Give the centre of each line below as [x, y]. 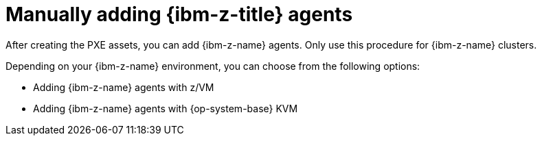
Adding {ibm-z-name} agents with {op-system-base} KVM [166, 108]
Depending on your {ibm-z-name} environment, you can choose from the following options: [213, 66]
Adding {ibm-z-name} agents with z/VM [124, 87]
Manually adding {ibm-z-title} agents [179, 14]
